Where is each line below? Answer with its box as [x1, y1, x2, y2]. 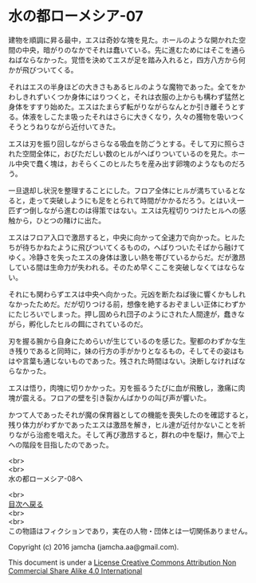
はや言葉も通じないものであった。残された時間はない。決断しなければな [8, 356, 246, 365]
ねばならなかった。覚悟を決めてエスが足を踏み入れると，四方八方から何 [8, 55, 246, 65]
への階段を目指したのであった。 [8, 439, 113, 449]
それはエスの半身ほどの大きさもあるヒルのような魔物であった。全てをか [8, 81, 246, 92]
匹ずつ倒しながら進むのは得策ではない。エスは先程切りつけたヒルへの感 [8, 205, 246, 215]
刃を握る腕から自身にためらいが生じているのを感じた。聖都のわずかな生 [8, 336, 246, 345]
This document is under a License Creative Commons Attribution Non [8, 557, 237, 567]
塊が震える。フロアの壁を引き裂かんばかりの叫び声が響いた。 [8, 392, 211, 403]
